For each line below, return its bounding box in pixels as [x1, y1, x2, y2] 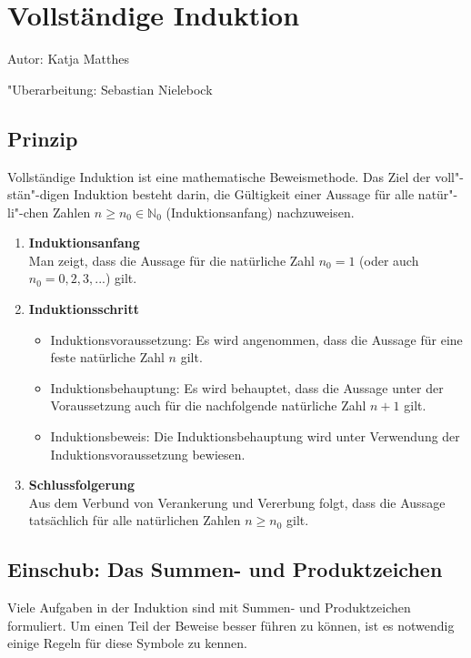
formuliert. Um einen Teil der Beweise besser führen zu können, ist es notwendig [7, 615, 455, 634]
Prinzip [7, 124, 78, 152]
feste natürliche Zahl [50, 348, 165, 367]
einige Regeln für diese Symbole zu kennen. [7, 633, 247, 653]
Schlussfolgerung [28, 475, 135, 494]
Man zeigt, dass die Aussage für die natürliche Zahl [28, 250, 316, 269]
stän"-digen [7, 185, 70, 204]
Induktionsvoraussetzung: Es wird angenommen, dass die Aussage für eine [50, 329, 463, 349]
